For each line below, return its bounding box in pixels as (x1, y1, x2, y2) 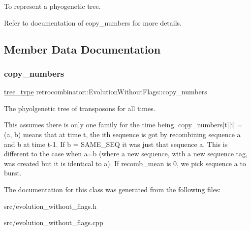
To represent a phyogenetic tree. (4, 1, 101, 11)
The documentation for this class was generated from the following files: (4, 184, 221, 194)
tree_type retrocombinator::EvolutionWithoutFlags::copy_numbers (4, 87, 207, 97)
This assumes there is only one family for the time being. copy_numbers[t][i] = (4, 119, 243, 130)
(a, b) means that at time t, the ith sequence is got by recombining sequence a (4, 129, 241, 139)
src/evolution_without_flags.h (4, 201, 96, 211)
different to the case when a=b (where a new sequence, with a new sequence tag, (4, 148, 248, 159)
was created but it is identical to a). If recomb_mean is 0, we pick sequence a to (4, 158, 246, 168)
